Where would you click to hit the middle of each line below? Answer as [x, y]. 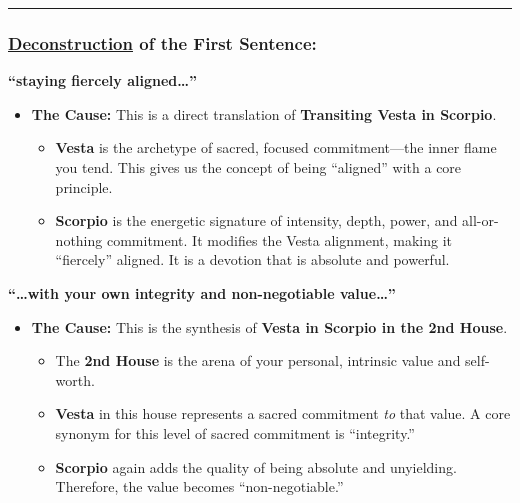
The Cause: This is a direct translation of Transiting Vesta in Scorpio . [264, 113]
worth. [75, 379]
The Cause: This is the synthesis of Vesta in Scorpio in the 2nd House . [269, 326]
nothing [79, 239]
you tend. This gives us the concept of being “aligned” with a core [258, 167]
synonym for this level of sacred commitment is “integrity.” [235, 432]
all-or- [480, 220]
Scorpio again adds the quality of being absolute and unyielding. [256, 466]
